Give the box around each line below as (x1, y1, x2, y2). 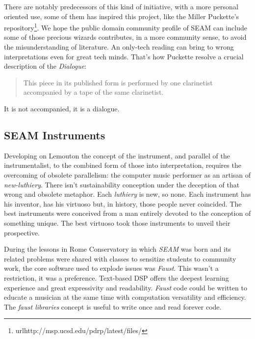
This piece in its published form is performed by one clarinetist (23, 77, 213, 87)
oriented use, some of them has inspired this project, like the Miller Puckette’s (4, 11, 239, 21)
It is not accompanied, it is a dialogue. (4, 104, 120, 113)
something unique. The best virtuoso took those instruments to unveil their (4, 217, 230, 228)
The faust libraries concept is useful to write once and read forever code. (4, 301, 222, 312)
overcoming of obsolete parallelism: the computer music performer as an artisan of (4, 169, 251, 180)
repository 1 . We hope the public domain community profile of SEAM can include (4, 21, 247, 32)
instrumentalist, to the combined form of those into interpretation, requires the (4, 160, 241, 170)
